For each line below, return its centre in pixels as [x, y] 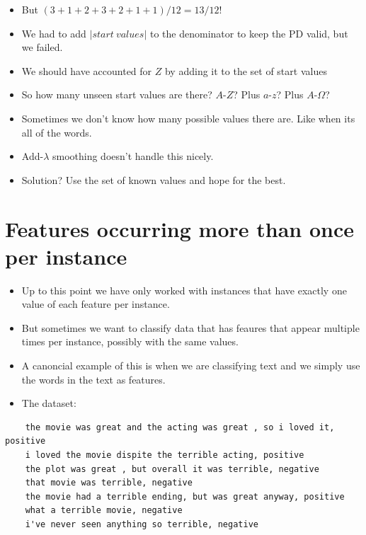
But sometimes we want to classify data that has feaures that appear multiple [190, 327]
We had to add [54, 33]
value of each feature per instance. [96, 304]
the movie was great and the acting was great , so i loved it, [180, 427]
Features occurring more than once [179, 228]
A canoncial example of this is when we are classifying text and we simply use [191, 366]
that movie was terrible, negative [109, 483]
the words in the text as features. [93, 379]
